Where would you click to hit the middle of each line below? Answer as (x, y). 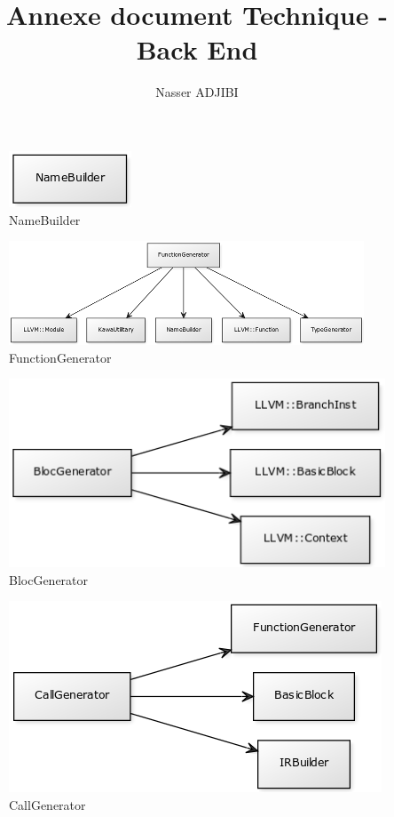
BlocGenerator (49, 579)
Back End (197, 49)
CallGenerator (47, 805)
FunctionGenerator (60, 357)
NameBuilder (45, 219)
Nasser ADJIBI (197, 92)
